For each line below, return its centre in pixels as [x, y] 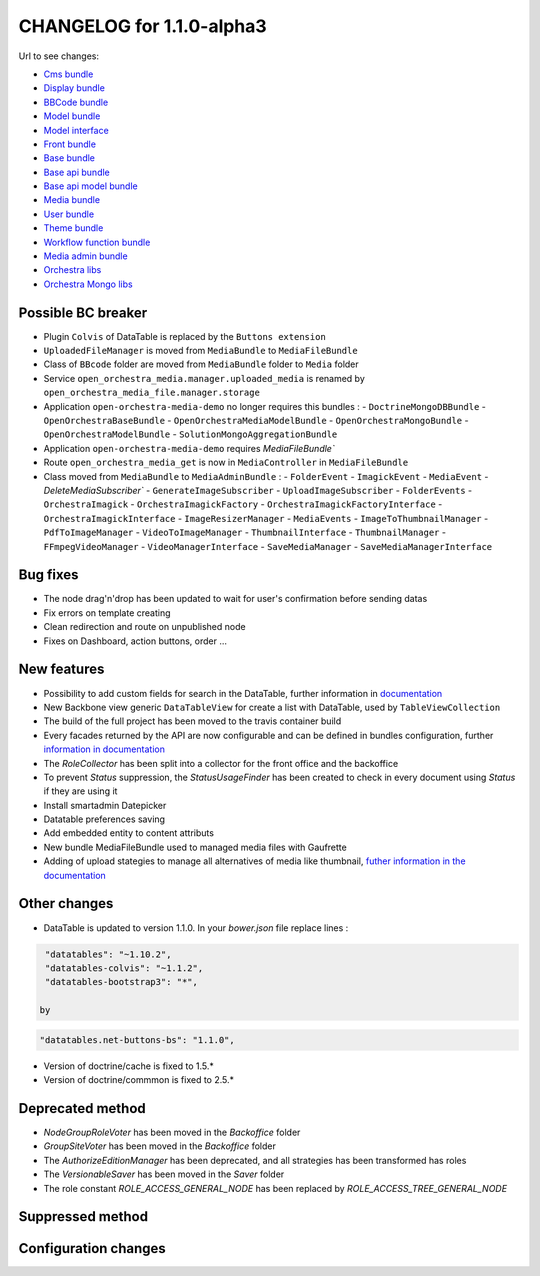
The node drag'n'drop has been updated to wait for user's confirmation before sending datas [235, 599]
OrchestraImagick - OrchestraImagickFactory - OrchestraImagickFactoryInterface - [243, 504]
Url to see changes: [59, 56]
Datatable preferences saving [104, 819]
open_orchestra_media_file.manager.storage [151, 393]
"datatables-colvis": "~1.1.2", [124, 968]
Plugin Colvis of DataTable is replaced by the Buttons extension [185, 336]
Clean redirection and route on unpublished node [144, 627]
